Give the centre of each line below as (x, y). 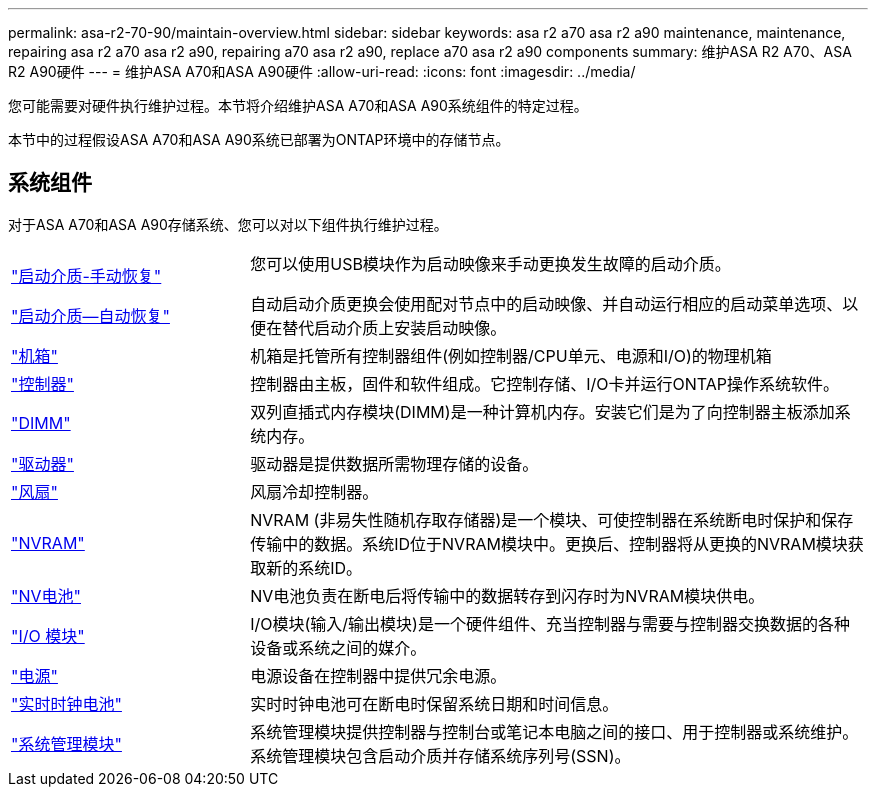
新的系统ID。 (314, 567)
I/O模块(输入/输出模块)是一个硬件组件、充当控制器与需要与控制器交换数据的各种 (550, 623)
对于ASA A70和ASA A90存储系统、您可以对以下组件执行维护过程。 (228, 224)
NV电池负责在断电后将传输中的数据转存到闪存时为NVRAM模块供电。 (507, 595)
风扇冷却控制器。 (314, 491)
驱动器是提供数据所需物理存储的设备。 (394, 463)
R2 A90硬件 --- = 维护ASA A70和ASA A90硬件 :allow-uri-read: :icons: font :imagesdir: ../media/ (322, 71)
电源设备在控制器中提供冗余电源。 (378, 675)
